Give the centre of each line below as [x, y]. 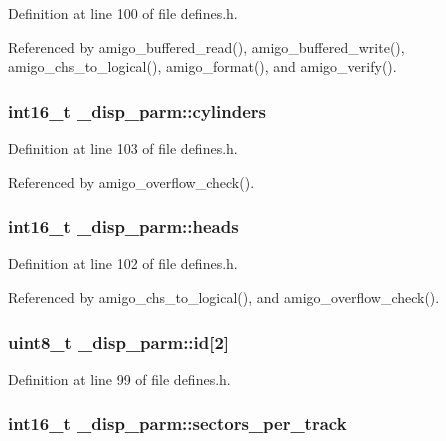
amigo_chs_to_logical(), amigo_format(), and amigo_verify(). [202, 66]
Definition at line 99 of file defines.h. [119, 378]
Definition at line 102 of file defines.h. [123, 263]
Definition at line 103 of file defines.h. [123, 148]
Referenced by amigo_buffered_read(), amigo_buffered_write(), [206, 46]
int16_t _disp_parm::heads [123, 226]
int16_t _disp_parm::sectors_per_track [177, 423]
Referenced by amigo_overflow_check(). [131, 181]
